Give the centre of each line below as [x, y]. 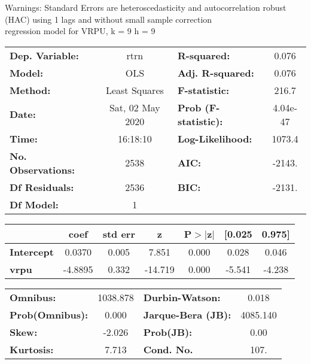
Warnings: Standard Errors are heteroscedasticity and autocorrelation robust [146, 7]
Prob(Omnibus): [49, 314]
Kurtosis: [32, 349]
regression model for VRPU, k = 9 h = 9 [80, 31]
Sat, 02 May [135, 107]
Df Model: [34, 204]
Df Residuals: [42, 187]
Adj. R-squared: [216, 72]
